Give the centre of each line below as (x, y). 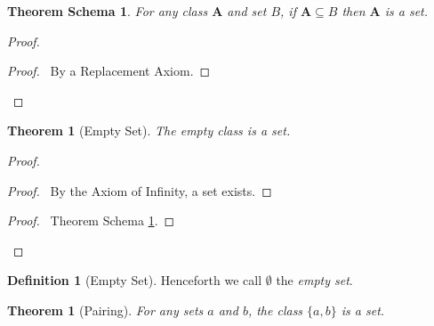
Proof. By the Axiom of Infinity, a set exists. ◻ (140, 190)
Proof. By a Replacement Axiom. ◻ (109, 71)
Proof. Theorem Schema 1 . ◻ (91, 220)
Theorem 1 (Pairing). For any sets (105, 310)
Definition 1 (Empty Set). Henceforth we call (135, 280)
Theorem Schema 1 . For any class (108, 11)
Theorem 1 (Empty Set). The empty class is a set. (149, 130)
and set (247, 11)
